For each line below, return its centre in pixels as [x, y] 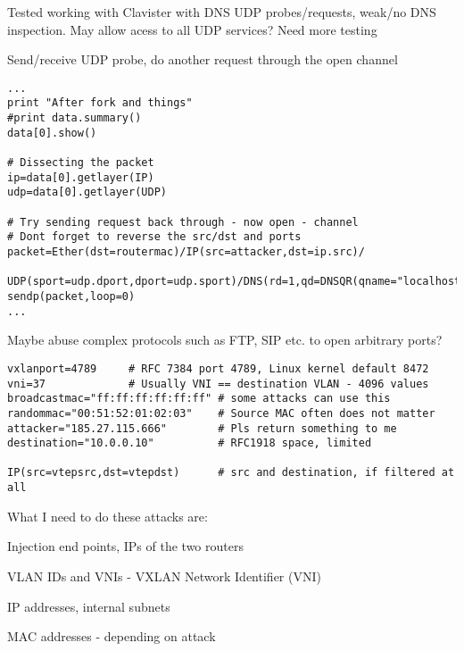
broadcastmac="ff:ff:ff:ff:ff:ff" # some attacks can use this [199, 399]
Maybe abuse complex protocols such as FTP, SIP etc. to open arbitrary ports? [225, 340]
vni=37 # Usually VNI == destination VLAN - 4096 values [218, 384]
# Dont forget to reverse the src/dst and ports [154, 237]
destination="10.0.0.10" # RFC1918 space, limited [190, 443]
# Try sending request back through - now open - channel [183, 222]
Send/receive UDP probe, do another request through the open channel [203, 59]
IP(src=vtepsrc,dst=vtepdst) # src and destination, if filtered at [231, 473]
